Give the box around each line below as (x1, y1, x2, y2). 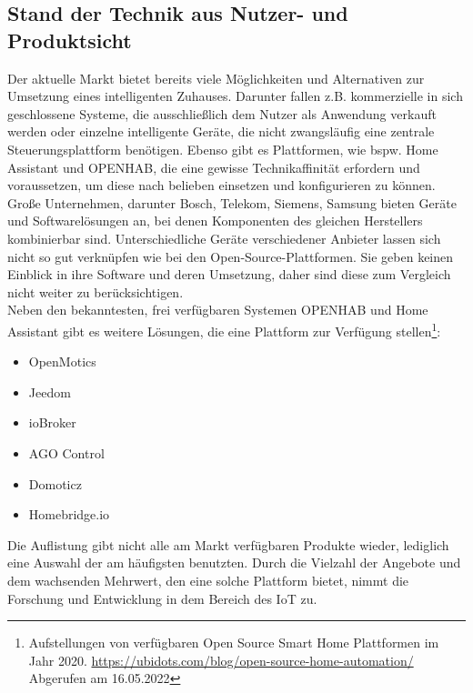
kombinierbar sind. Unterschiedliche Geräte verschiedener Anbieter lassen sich (7, 228, 441, 247)
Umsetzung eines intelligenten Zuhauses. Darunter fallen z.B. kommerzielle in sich (7, 86, 463, 105)
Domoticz (28, 474, 82, 493)
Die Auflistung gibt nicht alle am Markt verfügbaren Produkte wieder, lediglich (7, 535, 449, 554)
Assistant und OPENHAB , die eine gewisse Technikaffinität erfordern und (7, 157, 420, 176)
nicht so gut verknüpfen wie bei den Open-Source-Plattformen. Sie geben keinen (7, 246, 454, 266)
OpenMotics (28, 352, 96, 371)
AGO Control (28, 443, 105, 462)
